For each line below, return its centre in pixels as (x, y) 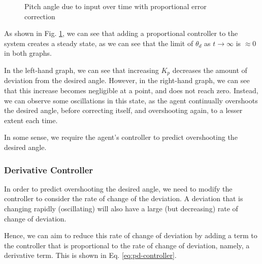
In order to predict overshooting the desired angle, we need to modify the (118, 188)
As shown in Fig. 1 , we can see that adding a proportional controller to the (121, 33)
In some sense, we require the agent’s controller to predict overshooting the (121, 137)
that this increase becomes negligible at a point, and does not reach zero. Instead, (131, 90)
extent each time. (31, 120)
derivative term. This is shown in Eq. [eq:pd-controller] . (90, 255)
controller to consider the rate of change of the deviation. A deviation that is (124, 198)
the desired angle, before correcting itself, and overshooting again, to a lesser (123, 110)
